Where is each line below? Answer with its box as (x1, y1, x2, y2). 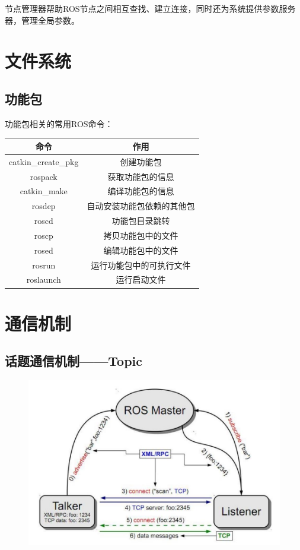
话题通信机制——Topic (5, 352, 143, 370)
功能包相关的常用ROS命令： (5, 117, 113, 129)
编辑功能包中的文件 (103, 244, 178, 256)
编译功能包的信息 (107, 185, 174, 197)
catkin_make (20, 185, 68, 197)
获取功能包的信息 (107, 170, 174, 182)
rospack (30, 170, 58, 182)
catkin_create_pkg (9, 155, 79, 167)
